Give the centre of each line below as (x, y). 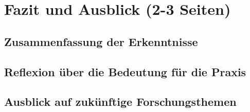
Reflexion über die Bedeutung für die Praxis (125, 71)
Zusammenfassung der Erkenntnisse (101, 41)
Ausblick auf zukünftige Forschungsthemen (120, 102)
